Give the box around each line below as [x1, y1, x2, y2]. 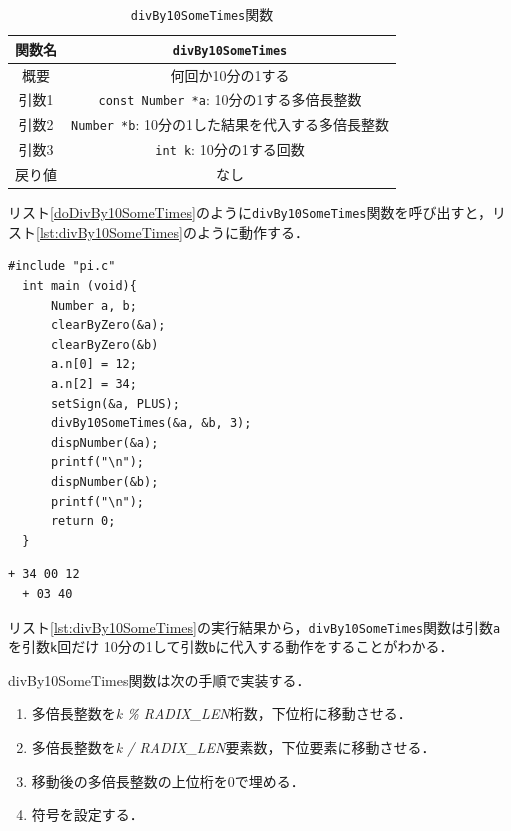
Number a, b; [50, 298, 137, 313]
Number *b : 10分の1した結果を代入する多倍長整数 [71, 114, 389, 135]
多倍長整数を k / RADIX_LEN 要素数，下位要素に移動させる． [31, 737, 436, 758]
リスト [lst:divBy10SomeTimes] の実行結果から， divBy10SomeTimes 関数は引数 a [8, 616, 501, 637]
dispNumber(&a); [50, 435, 159, 450]
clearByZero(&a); [50, 318, 166, 333]
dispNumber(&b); [50, 475, 159, 489]
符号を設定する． [31, 804, 144, 825]
